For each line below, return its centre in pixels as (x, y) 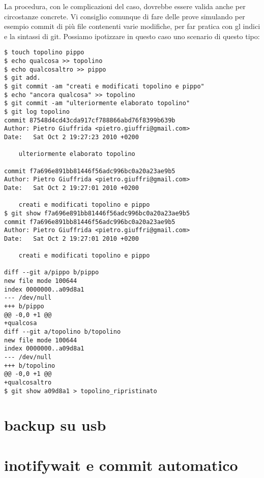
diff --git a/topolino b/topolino (63, 332)
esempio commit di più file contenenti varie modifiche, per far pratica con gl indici (132, 26)
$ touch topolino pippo (44, 53)
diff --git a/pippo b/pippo (52, 273)
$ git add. (22, 78)
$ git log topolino (37, 111)
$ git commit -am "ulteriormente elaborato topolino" (97, 103)
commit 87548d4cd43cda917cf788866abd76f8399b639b (90, 120)
